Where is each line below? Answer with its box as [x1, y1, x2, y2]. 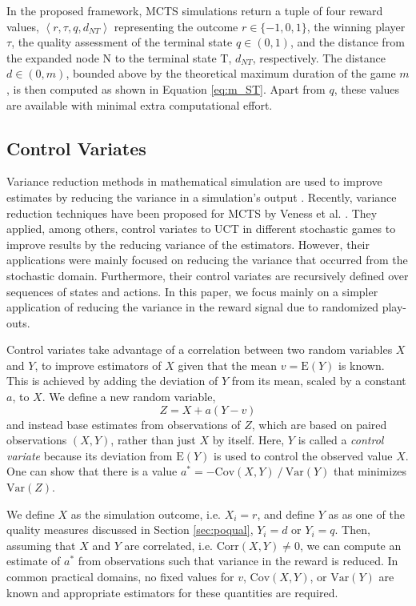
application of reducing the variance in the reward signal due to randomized [6, 299, 379, 315]
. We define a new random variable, [42, 388, 216, 405]
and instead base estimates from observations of [6, 415, 241, 432]
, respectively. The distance [252, 49, 386, 66]
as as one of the [328, 505, 405, 522]
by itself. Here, [212, 431, 285, 448]
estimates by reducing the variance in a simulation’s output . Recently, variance [6, 188, 397, 205]
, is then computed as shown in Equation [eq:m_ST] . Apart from [6, 80, 326, 97]
